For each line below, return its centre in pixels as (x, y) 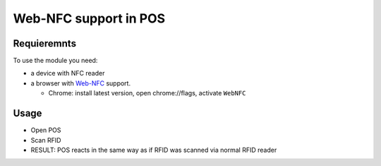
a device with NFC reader (68, 73)
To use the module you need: (55, 61)
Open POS (46, 130)
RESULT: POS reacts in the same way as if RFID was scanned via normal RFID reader (154, 150)
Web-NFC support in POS (89, 18)
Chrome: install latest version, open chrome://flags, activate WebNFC (147, 93)
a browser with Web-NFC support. (80, 83)
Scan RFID (46, 140)
